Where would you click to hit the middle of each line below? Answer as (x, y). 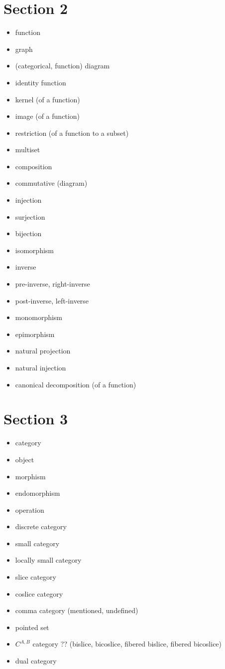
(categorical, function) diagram (62, 66)
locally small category (48, 560)
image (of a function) (47, 116)
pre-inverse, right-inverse (53, 284)
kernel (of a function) (48, 99)
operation (30, 509)
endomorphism (38, 493)
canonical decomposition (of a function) (76, 384)
